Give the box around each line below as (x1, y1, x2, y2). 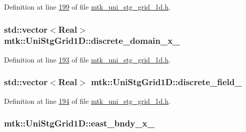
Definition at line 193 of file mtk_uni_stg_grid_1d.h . (4, 54, 171, 64)
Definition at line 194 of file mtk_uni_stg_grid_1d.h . (4, 95, 171, 106)
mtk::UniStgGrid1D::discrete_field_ (91, 76, 242, 88)
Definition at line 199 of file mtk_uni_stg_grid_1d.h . (4, 2, 171, 12)
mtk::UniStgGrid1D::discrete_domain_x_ (4, 34, 180, 47)
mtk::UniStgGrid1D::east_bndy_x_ (4, 117, 155, 129)
